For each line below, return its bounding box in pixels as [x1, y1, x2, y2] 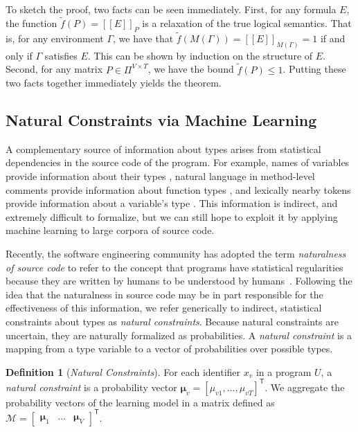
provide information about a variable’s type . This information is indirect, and [6, 196, 338, 210]
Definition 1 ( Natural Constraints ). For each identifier [6, 364, 241, 379]
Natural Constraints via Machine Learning [6, 109, 317, 131]
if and [320, 30, 346, 45]
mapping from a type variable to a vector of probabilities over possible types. [6, 341, 333, 356]
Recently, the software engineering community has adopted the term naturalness [6, 246, 346, 261]
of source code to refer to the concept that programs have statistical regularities [6, 260, 343, 274]
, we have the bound [147, 62, 234, 76]
